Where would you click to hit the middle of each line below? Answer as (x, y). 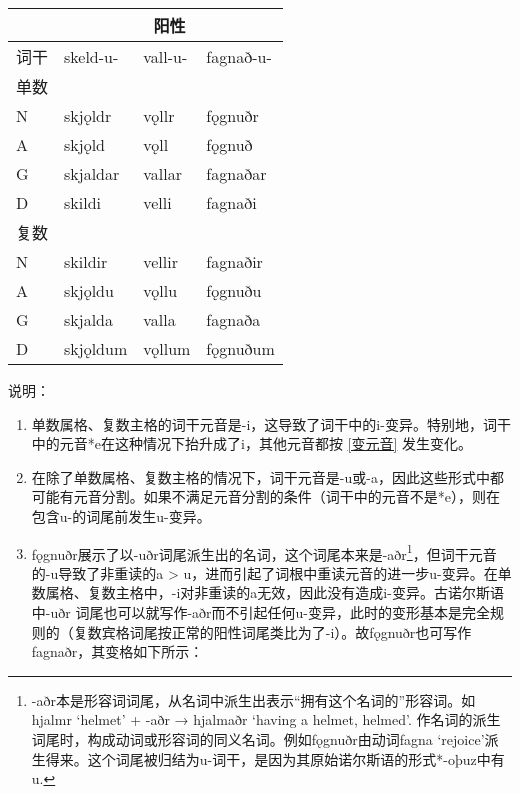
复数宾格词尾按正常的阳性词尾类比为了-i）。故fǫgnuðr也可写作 (272, 631)
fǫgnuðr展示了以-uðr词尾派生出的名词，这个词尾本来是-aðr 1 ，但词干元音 (264, 552)
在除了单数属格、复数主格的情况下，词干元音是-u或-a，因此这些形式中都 (267, 476)
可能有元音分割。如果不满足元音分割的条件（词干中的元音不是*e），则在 (266, 496)
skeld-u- (91, 56)
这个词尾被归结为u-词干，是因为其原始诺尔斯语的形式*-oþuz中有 (296, 758)
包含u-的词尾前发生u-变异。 (121, 515)
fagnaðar (236, 173)
